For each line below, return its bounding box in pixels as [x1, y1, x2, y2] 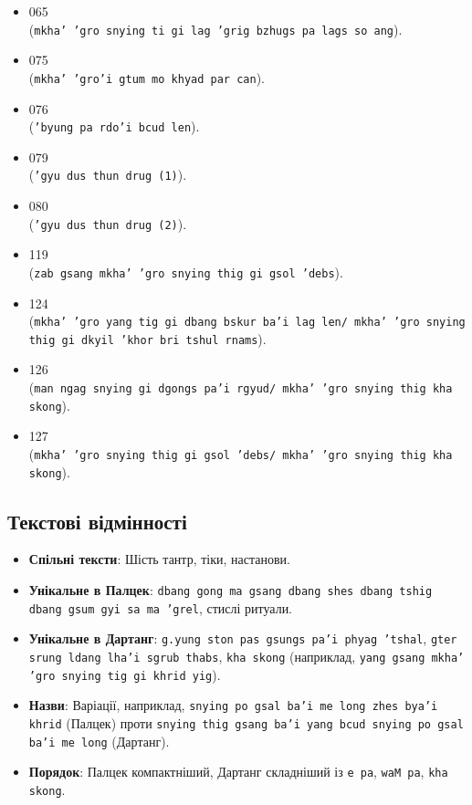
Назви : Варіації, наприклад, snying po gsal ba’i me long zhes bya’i [28, 695, 438, 715]
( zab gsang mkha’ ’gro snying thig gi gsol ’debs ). [28, 262, 343, 281]
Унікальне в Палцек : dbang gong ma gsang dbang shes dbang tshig [28, 580, 433, 600]
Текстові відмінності [7, 507, 187, 535]
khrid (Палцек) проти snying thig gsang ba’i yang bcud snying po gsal [28, 713, 464, 732]
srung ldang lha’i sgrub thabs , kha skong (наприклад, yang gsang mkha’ [28, 646, 465, 665]
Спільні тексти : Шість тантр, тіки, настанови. [28, 549, 290, 569]
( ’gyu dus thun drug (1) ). [28, 165, 187, 184]
